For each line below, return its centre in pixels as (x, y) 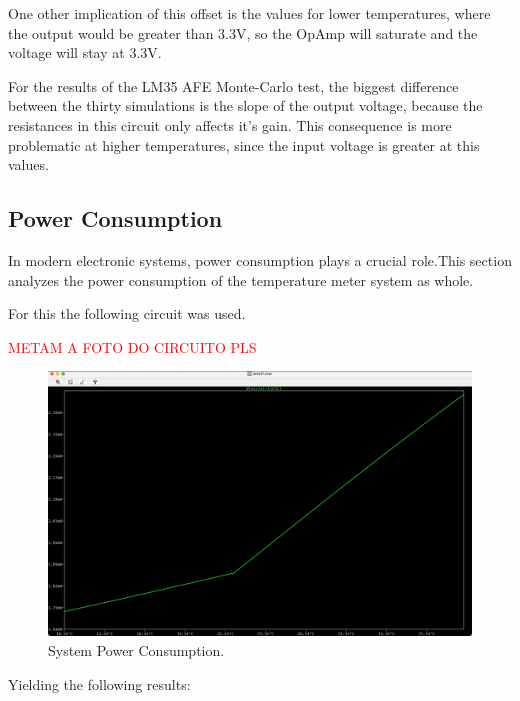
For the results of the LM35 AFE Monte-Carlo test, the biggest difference (233, 85)
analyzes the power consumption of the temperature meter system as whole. (241, 279)
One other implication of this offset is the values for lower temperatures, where (249, 13)
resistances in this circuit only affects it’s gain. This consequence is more (230, 124)
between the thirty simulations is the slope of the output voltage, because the (245, 105)
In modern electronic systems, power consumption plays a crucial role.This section (260, 259)
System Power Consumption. (136, 649)
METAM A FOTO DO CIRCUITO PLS (132, 346)
